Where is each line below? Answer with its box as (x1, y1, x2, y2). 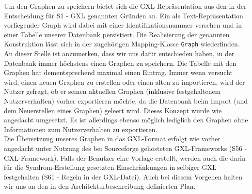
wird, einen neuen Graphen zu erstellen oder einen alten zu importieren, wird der (4, 76, 245, 87)
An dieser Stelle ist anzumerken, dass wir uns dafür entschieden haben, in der (4, 48, 235, 59)
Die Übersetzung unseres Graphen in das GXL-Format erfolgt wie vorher (4, 134, 220, 144)
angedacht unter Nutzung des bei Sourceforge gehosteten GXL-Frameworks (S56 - (4, 143, 247, 153)
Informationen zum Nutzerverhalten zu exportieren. (4, 124, 157, 134)
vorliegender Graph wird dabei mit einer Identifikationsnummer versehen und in (4, 20, 242, 30)
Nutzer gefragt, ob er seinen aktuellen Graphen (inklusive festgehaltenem (4, 86, 221, 96)
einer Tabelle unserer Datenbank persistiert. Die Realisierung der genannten (4, 29, 230, 39)
